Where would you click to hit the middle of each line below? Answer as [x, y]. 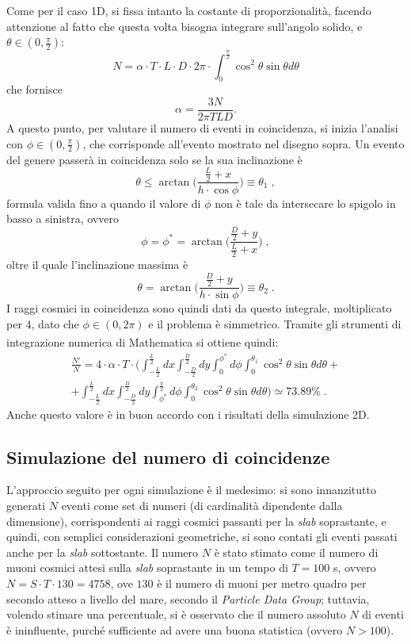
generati [26, 505]
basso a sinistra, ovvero [63, 218]
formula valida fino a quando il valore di [104, 203]
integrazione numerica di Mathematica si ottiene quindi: [143, 342]
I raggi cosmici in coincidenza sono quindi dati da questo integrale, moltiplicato [199, 308]
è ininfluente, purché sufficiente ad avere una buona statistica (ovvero [175, 629]
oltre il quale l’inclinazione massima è [97, 264]
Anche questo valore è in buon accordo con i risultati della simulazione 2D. [188, 414]
